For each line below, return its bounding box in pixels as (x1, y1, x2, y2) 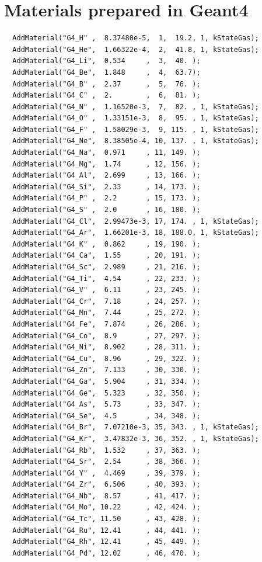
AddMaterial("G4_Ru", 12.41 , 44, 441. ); (12, 526, 201, 535)
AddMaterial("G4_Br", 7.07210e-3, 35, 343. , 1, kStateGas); (12, 423, 259, 432)
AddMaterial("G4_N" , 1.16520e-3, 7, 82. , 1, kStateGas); (12, 102, 259, 111)
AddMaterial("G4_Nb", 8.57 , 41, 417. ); (12, 491, 201, 500)
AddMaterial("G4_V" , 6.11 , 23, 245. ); (12, 286, 201, 294)
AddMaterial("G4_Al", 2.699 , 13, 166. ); (12, 171, 201, 180)
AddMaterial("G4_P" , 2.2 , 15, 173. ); (12, 194, 201, 203)
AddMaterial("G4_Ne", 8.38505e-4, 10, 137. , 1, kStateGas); (12, 137, 259, 145)
